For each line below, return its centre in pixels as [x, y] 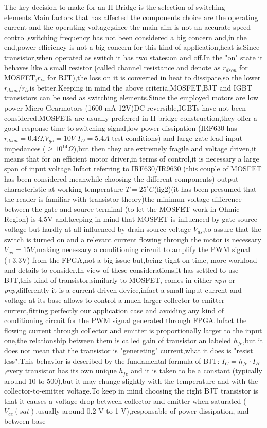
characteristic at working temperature [64, 189]
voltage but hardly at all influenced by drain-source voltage [98, 229]
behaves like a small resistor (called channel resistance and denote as [112, 67]
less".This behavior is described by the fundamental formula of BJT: [112, 360]
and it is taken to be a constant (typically [197, 371]
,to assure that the [232, 229]
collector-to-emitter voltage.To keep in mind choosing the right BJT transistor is [131, 391]
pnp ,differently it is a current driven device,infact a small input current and [123, 290]
